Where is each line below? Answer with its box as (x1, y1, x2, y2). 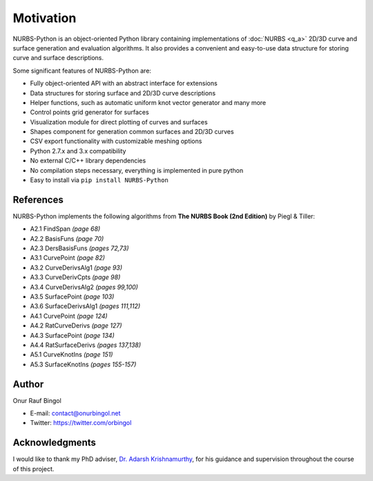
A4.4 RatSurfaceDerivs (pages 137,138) (30, 341, 142, 349)
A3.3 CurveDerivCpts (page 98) (30, 273, 121, 281)
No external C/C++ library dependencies (30, 156, 146, 165)
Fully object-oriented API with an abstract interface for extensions (30, 79, 218, 88)
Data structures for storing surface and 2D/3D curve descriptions (30, 88, 216, 97)
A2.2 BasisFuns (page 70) (30, 234, 104, 243)
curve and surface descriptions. (12, 54, 104, 62)
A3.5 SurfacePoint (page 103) (30, 292, 115, 301)
